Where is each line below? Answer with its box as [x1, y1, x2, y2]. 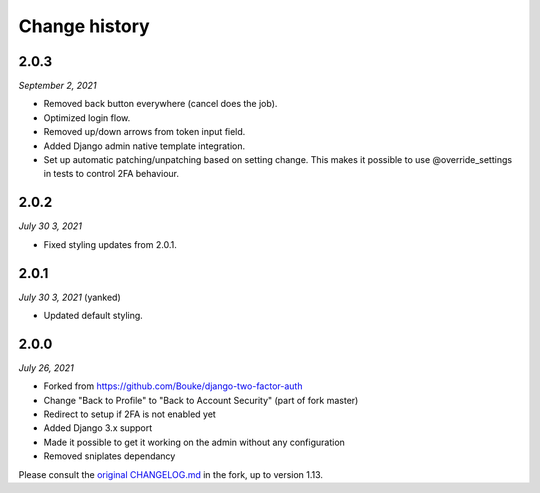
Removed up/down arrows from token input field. [43, 126, 246, 138]
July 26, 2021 [18, 361, 74, 374]
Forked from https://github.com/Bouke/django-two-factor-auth [43, 380, 303, 392]
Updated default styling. [43, 310, 144, 321]
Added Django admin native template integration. [43, 140, 246, 152]
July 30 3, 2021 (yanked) [18, 291, 122, 303]
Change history [18, 15, 150, 37]
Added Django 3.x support [43, 422, 153, 434]
